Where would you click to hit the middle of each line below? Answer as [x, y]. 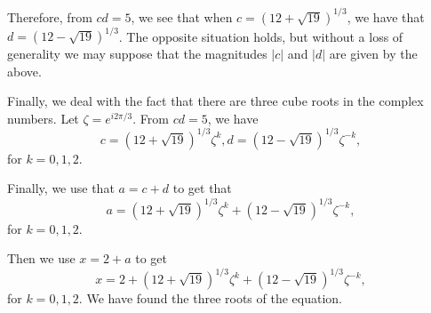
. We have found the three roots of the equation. [210, 298]
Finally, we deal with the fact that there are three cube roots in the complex [215, 101]
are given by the [373, 53]
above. [24, 71]
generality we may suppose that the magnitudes [137, 53]
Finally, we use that [61, 188]
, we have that [386, 16]
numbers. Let [43, 118]
